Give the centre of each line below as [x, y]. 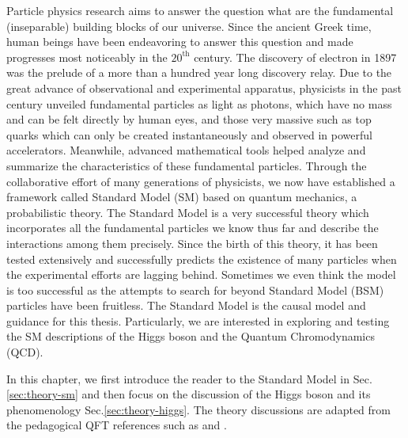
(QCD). [25, 352]
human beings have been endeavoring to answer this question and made [180, 42]
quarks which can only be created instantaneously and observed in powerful [189, 134]
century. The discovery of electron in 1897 [295, 57]
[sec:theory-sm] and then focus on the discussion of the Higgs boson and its [189, 394]
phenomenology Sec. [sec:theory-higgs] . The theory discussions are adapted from [198, 409]
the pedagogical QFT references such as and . [117, 425]
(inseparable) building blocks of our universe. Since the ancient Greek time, [189, 26]
